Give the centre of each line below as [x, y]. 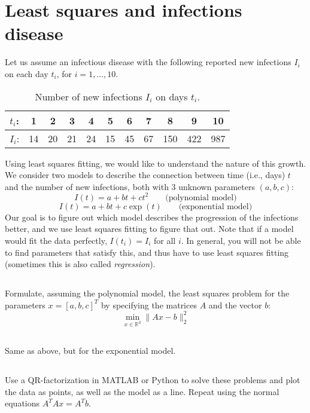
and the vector [235, 305]
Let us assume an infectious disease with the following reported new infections [148, 62]
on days [172, 96]
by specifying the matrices [149, 305]
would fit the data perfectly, [56, 240]
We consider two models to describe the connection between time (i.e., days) [145, 175]
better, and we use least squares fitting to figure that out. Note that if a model [149, 229]
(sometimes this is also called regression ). [80, 264]
